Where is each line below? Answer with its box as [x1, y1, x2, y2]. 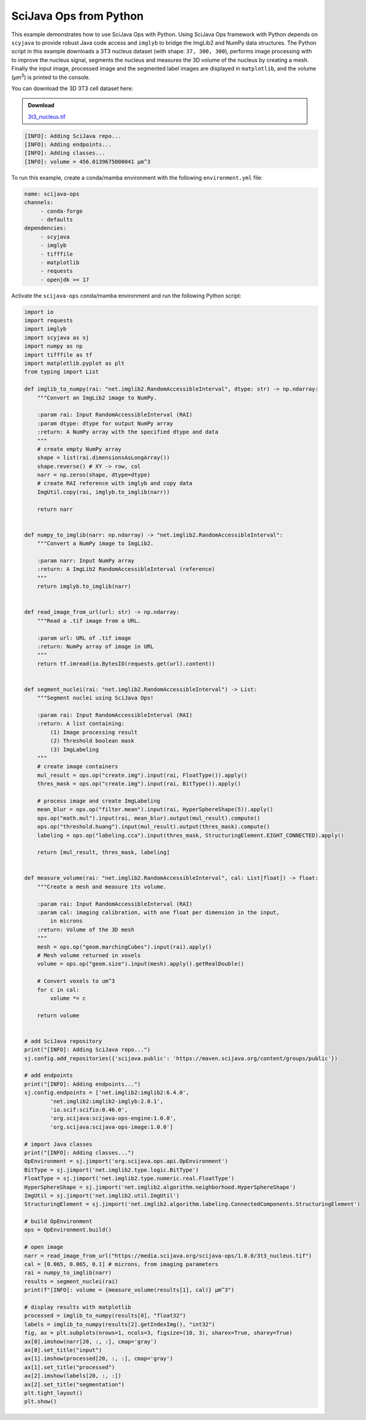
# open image [24, 1243, 64, 1251]
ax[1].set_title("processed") [24, 1364, 115, 1370]
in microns [50, 917, 83, 925]
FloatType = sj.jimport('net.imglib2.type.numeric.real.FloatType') [24, 1175, 235, 1182]
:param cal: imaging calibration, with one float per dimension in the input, [37, 909, 280, 916]
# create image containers [37, 763, 119, 770]
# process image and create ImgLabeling [37, 797, 161, 804]
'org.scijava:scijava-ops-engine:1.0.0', [50, 1115, 177, 1122]
